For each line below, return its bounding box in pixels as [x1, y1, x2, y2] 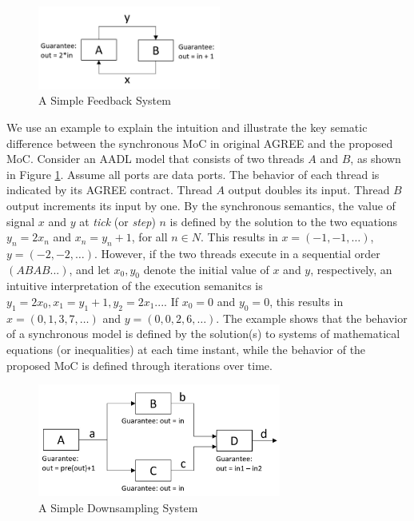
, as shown [350, 150, 401, 167]
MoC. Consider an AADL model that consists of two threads [6, 150, 305, 167]
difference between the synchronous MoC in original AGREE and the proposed [6, 134, 393, 151]
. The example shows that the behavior [216, 309, 408, 326]
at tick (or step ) [79, 213, 156, 229]
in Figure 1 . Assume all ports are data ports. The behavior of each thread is [6, 165, 380, 182]
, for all [131, 229, 168, 245]
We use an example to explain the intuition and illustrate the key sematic [6, 119, 368, 136]
